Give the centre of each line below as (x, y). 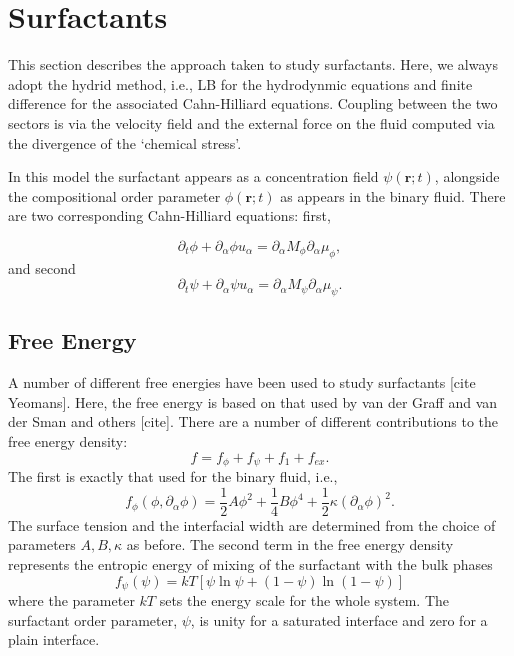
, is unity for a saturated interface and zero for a (339, 619)
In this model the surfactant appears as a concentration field (193, 176)
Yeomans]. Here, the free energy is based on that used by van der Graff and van (253, 401)
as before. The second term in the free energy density (290, 544)
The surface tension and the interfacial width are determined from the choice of (252, 524)
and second (42, 267)
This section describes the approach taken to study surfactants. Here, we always (253, 64)
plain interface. (54, 639)
